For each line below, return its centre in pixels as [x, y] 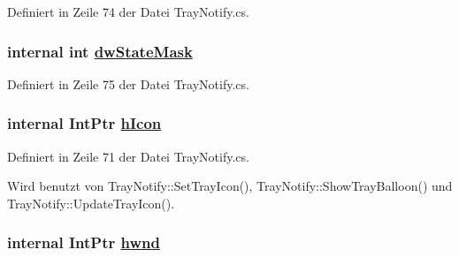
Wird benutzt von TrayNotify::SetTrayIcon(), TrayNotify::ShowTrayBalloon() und [230, 186]
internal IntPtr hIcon [84, 123]
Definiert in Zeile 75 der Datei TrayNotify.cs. [128, 83]
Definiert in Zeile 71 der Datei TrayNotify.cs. [128, 156]
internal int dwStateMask [100, 51]
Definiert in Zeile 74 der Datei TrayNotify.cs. [128, 11]
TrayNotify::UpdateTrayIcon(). [91, 203]
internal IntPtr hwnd [84, 242]
